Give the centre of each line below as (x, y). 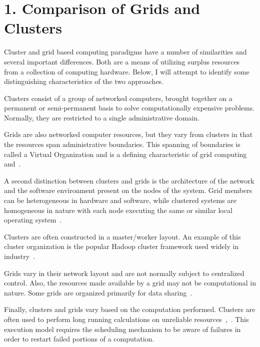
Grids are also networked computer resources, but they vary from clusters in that (128, 134)
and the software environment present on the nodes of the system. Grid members (128, 190)
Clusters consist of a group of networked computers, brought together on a (118, 98)
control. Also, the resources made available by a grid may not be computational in (130, 283)
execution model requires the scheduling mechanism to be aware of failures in (122, 329)
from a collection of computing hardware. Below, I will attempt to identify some (127, 71)
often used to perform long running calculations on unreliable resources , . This (126, 319)
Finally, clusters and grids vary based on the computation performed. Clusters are (130, 309)
